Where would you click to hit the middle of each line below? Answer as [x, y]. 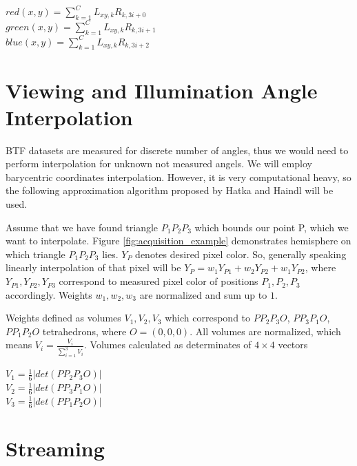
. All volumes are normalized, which [265, 331]
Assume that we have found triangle [82, 227]
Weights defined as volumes [63, 318]
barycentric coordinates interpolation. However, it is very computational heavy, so [178, 177]
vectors [293, 345]
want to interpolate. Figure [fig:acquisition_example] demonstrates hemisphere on [178, 241]
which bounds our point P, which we [272, 227]
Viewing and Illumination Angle [162, 90]
